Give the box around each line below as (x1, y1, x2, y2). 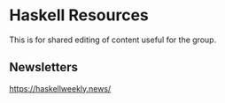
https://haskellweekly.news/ (9, 83, 112, 93)
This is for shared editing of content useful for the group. (9, 34, 217, 45)
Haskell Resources (9, 5, 149, 26)
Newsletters (9, 60, 78, 75)
